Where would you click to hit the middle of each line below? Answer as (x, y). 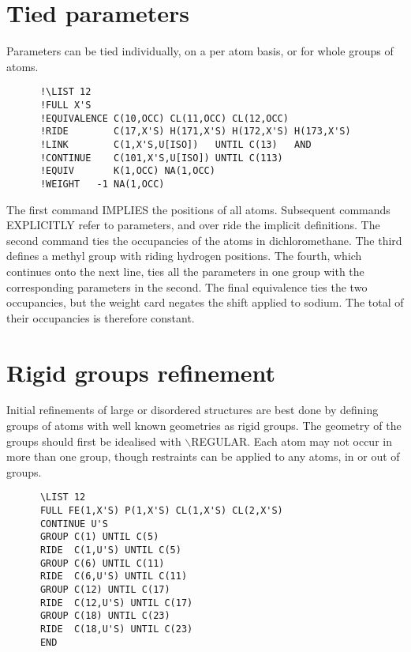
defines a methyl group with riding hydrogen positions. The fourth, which (184, 256)
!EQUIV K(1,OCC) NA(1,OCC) (127, 171)
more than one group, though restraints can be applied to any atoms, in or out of (203, 456)
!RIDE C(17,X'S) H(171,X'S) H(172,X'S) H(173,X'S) (195, 132)
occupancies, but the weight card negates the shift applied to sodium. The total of (205, 302)
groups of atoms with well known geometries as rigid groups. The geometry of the (204, 426)
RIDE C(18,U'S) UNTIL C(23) (116, 629)
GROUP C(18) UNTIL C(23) (105, 616)
